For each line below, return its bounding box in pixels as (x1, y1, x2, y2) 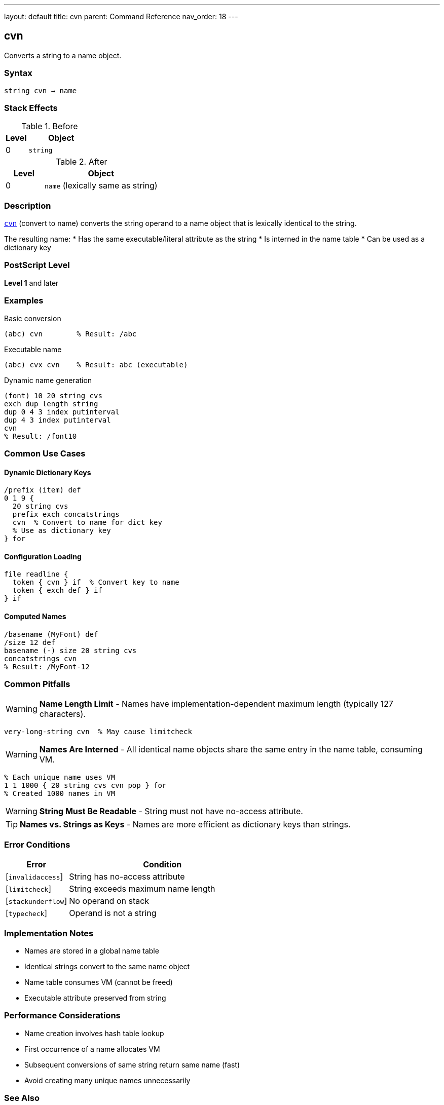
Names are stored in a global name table (24, 946, 159, 955)
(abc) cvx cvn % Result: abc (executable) (4, 360, 188, 369)
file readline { (4, 570, 68, 579)
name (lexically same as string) (44, 180, 158, 191)
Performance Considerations (4, 1010, 121, 1021)
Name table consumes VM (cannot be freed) (24, 977, 173, 986)
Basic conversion (4, 314, 61, 323)
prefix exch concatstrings (12, 510, 120, 519)
